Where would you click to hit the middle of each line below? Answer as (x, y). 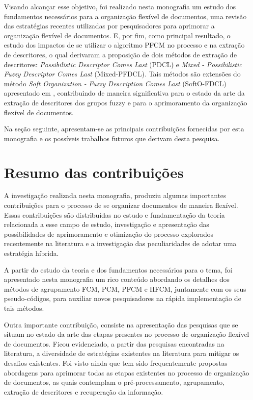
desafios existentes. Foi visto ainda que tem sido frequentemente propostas (116, 362)
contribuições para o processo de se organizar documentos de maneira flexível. (121, 205)
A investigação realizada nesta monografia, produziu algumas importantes (115, 195)
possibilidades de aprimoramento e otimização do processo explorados (109, 234)
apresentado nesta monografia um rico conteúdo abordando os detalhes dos (117, 279)
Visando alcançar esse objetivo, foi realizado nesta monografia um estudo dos (120, 6)
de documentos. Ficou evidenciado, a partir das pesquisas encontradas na (114, 343)
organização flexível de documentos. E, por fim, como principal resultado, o (117, 35)
